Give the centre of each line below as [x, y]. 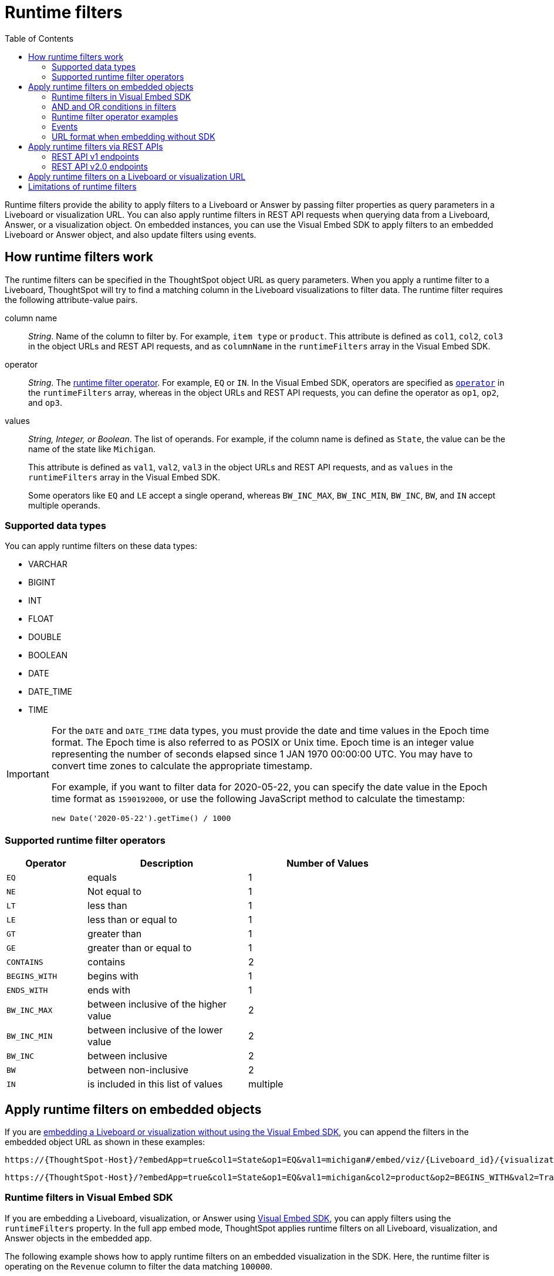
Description [167, 863]
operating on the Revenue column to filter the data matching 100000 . [139, 1266]
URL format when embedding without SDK [134, 136]
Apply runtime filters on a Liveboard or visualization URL [137, 176]
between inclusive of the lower [155, 1030]
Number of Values [327, 863]
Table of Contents [39, 38]
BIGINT [42, 583]
